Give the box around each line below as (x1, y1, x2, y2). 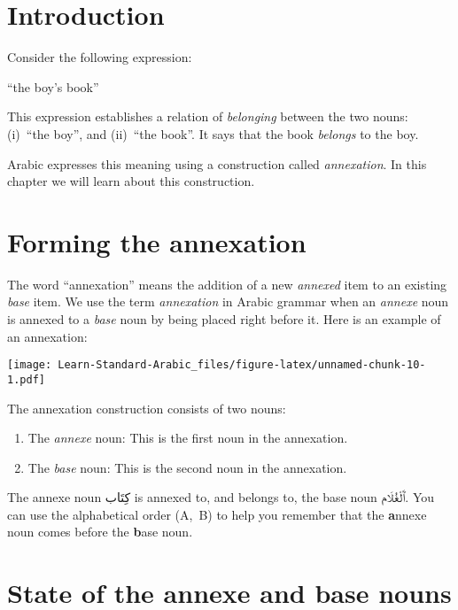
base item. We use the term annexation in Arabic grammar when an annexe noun (7, 292, 449, 311)
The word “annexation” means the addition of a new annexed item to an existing (7, 274, 447, 293)
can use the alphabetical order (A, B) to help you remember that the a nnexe (7, 505, 427, 523)
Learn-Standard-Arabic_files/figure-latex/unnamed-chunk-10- (58, 359, 426, 372)
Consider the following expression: (7, 48, 192, 66)
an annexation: (7, 327, 88, 345)
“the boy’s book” (7, 77, 99, 96)
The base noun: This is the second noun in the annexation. (27, 458, 347, 476)
